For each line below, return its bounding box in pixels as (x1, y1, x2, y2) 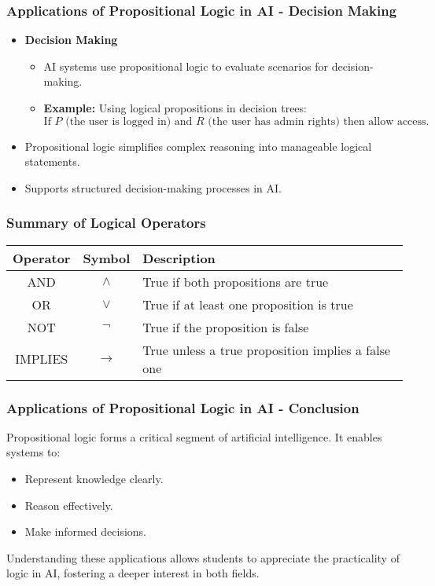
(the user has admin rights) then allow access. (208, 115, 429, 127)
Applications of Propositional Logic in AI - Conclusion (6, 397, 359, 417)
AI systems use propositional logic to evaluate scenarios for (43, 57, 329, 74)
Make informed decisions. (24, 523, 146, 540)
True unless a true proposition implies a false (142, 340, 391, 359)
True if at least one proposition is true (142, 295, 353, 313)
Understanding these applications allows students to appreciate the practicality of (6, 549, 400, 566)
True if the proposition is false (142, 317, 309, 336)
